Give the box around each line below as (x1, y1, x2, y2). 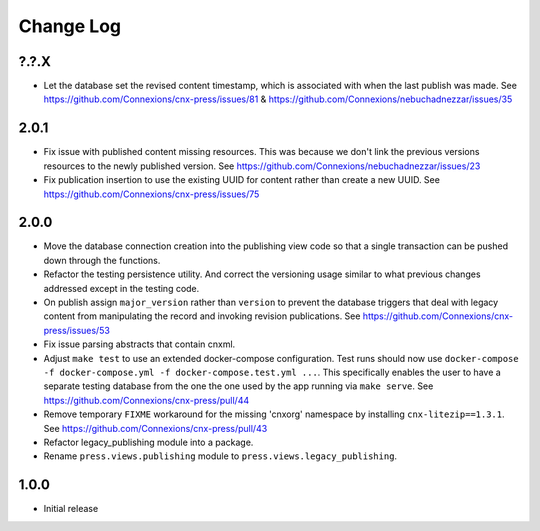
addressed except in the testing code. (43, 282, 200, 294)
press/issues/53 (43, 324, 110, 336)
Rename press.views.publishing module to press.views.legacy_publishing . (43, 450, 398, 462)
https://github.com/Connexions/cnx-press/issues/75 (43, 188, 260, 200)
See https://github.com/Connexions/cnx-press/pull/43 (43, 422, 268, 434)
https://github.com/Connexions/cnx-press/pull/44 (43, 394, 250, 406)
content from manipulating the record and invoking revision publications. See (43, 310, 361, 322)
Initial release (43, 503, 99, 515)
